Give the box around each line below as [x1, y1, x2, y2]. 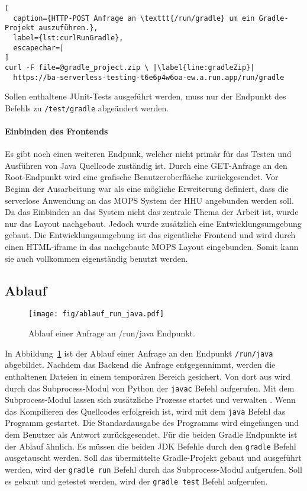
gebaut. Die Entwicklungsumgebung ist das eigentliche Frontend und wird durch [5, 229, 296, 241]
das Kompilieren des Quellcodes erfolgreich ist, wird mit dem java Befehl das [5, 405, 286, 417]
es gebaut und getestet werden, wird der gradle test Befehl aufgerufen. [5, 474, 268, 487]
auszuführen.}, [38, 24, 98, 33]
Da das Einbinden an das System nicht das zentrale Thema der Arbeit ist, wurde [5, 206, 299, 218]
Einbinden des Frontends [5, 125, 108, 137]
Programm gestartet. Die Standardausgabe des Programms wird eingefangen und [5, 416, 299, 429]
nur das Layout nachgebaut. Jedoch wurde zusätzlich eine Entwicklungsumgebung [5, 217, 302, 229]
